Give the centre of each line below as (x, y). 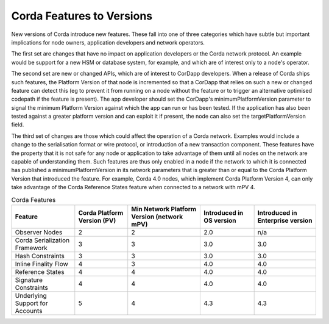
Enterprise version (285, 220)
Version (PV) (97, 220)
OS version (220, 220)
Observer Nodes (39, 232)
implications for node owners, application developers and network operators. (108, 42)
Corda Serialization (42, 240)
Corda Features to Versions (82, 16)
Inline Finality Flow (41, 264)
